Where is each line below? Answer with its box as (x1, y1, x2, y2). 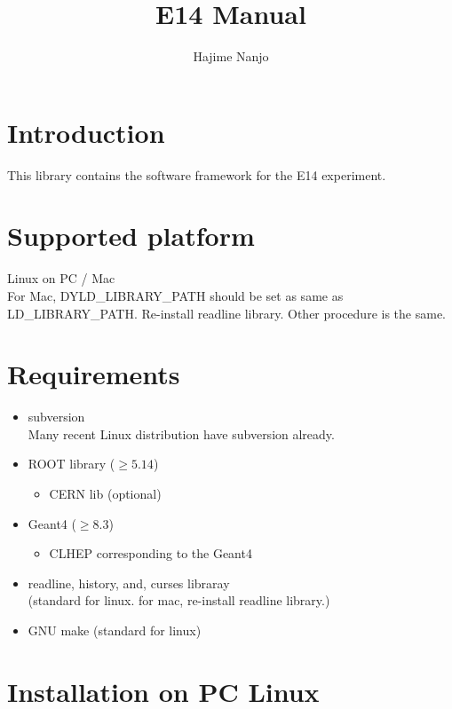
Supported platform (7, 217, 255, 254)
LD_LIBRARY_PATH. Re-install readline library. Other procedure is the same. (7, 303, 446, 322)
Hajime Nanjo (193, 47, 269, 66)
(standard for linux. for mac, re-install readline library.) (28, 591, 330, 610)
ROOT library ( (28, 454, 115, 473)
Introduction (7, 114, 165, 150)
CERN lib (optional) (49, 484, 162, 503)
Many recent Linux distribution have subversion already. (28, 424, 335, 443)
